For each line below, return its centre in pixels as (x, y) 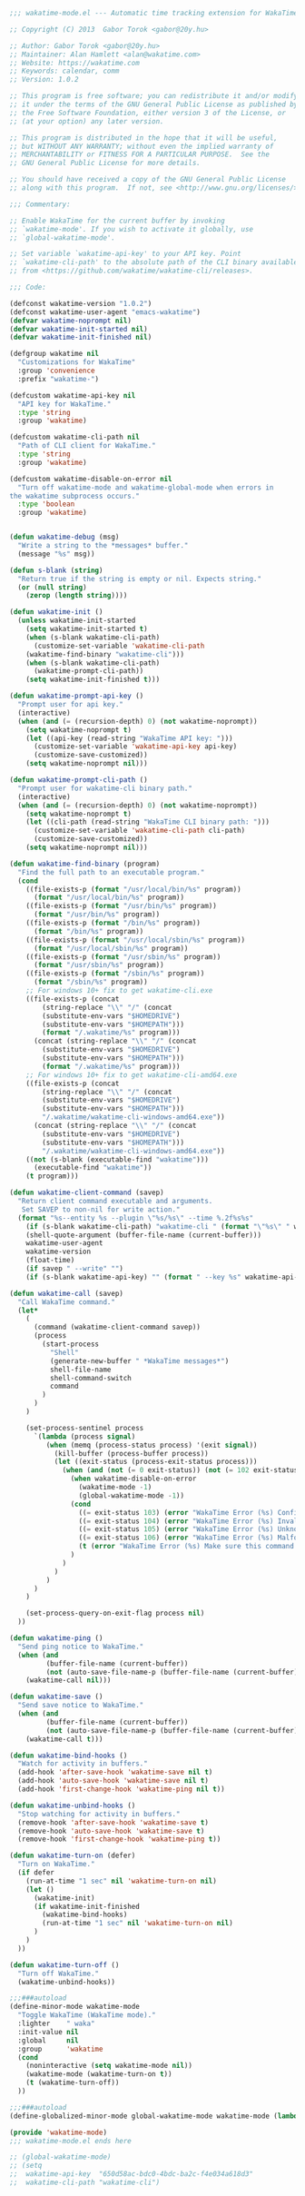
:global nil (48, 2040)
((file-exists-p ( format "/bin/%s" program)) (113, 923)
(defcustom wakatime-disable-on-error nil (91, 479)
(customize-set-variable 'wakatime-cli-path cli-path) (139, 831)
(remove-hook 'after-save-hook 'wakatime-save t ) (113, 1822)
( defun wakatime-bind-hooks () (69, 1756)
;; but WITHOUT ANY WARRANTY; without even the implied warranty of (142, 146)
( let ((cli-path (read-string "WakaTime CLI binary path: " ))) (148, 822)
